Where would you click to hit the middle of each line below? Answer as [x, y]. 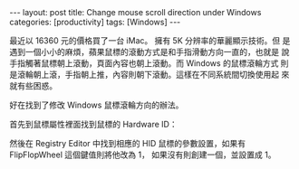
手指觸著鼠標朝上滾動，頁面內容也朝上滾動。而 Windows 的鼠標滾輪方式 [144, 63]
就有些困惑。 [33, 86]
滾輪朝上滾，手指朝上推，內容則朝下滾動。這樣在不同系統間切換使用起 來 [153, 75]
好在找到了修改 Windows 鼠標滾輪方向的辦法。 [96, 105]
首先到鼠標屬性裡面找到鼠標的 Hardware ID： [94, 124]
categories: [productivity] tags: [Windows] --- [95, 22]
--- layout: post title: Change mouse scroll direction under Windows [135, 12]
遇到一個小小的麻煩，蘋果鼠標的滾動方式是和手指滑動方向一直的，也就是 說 [149, 52]
